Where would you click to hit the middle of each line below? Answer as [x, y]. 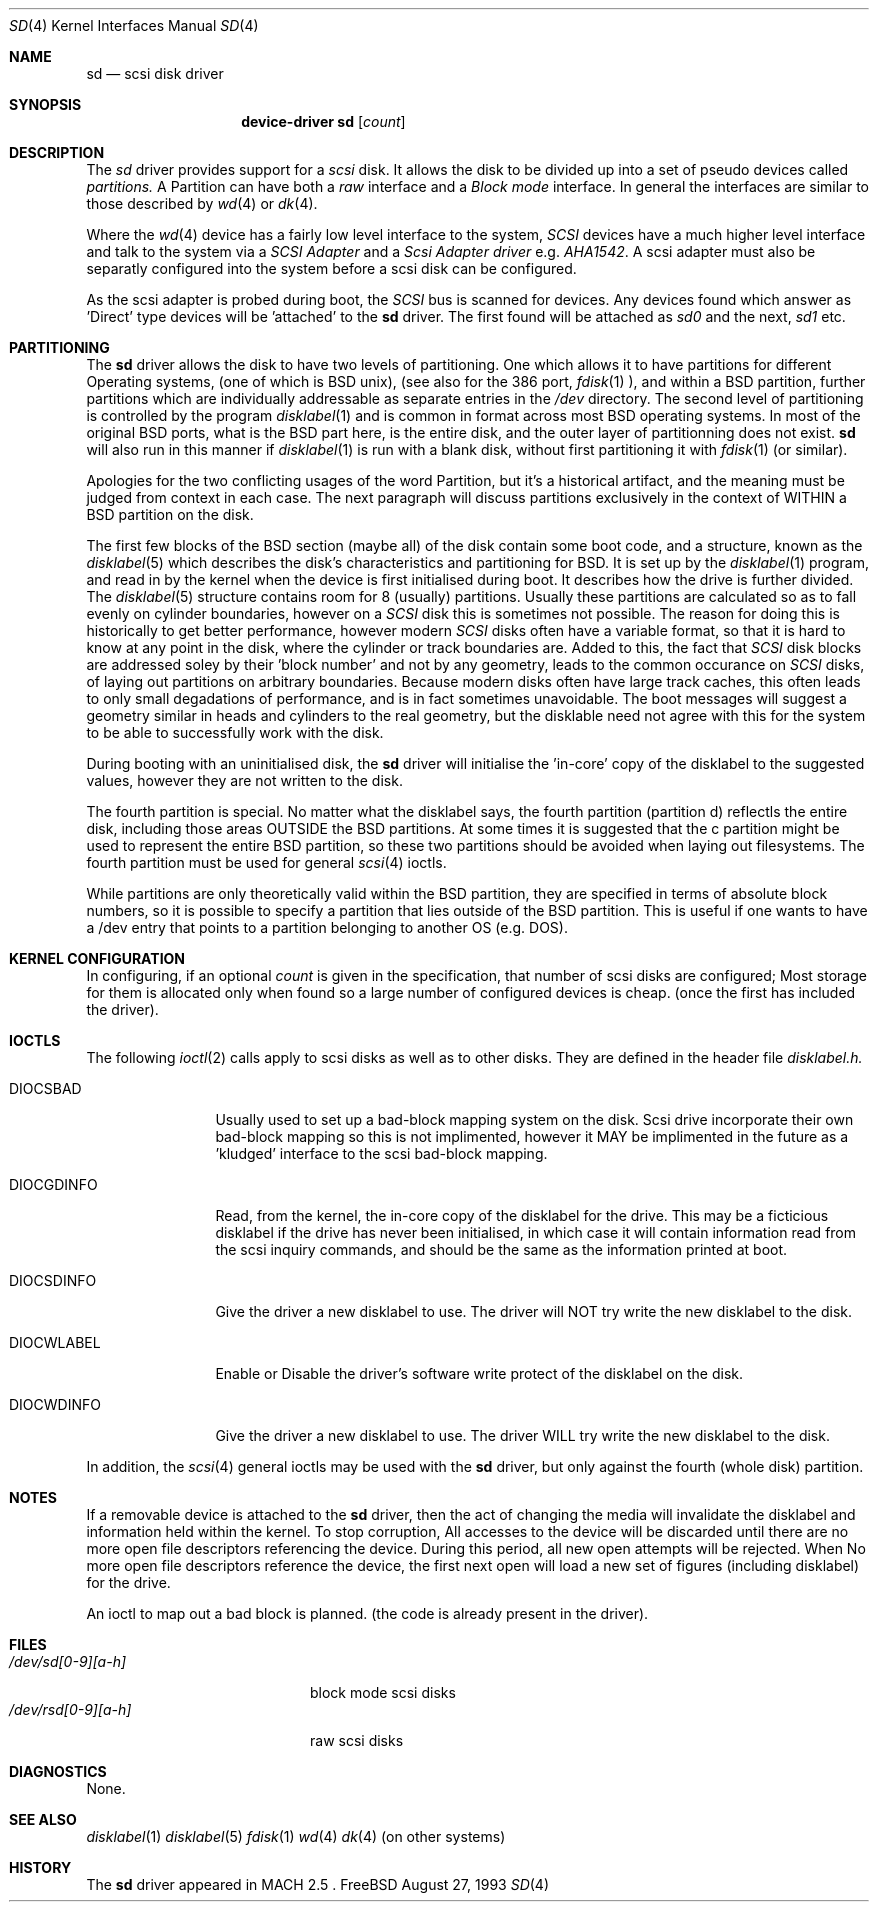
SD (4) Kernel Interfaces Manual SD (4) [134, 25]
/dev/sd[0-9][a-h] [68, 1661]
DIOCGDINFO [53, 1184]
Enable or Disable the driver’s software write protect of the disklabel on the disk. [479, 1373]
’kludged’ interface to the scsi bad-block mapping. [381, 1153]
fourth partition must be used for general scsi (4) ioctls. [266, 862]
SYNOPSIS [45, 104]
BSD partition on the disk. [170, 514]
